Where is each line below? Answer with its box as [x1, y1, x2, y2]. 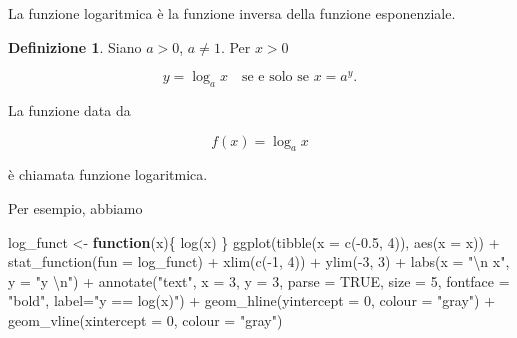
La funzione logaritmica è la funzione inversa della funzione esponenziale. [8, 3, 456, 23]
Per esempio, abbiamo [8, 198, 143, 219]
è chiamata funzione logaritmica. [8, 164, 208, 185]
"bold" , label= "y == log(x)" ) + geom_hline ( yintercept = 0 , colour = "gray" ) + [8, 290, 496, 311]
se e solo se [241, 70, 309, 85]
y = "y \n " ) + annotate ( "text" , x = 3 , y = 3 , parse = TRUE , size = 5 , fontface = [8, 270, 510, 291]
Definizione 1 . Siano [8, 36, 142, 57]
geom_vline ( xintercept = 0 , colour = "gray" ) [8, 310, 283, 331]
